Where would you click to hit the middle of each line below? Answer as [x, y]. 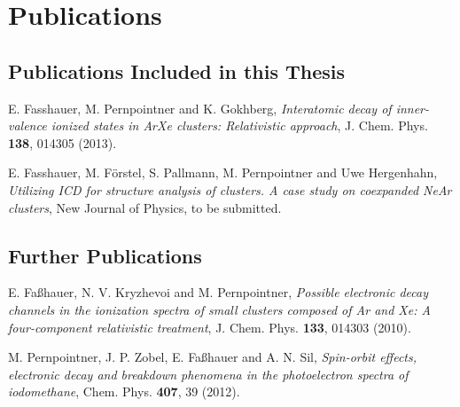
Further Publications [105, 255]
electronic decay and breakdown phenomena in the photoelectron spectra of [208, 374]
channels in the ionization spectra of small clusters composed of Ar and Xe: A [219, 309]
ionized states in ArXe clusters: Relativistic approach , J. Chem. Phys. [239, 125]
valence [27, 125]
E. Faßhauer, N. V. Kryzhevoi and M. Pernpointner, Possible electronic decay [218, 292]
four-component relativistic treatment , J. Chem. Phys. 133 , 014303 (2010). [210, 327]
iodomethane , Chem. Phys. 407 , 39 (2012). [124, 391]
